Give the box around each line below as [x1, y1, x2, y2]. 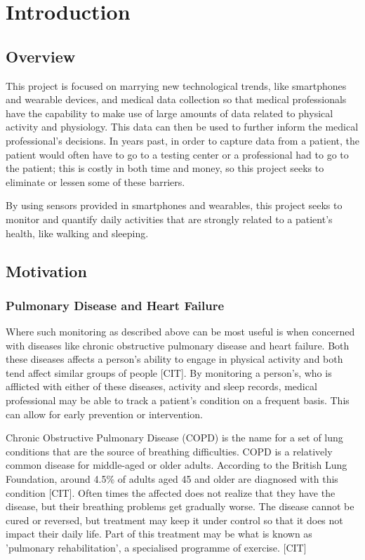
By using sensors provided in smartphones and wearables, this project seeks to [6, 198, 343, 213]
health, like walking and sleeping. [6, 225, 149, 240]
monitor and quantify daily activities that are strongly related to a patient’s [6, 211, 333, 226]
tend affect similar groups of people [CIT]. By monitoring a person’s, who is [6, 365, 332, 380]
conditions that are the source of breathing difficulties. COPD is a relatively [6, 444, 333, 458]
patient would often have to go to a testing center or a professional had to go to [6, 147, 349, 161]
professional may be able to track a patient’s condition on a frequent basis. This [6, 393, 350, 408]
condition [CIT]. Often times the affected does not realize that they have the [6, 485, 336, 500]
